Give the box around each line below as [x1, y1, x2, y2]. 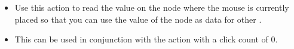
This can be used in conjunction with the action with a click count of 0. [14, 33, 278, 45]
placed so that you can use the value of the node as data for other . [14, 13, 262, 25]
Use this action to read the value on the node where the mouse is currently [14, 1, 289, 13]
